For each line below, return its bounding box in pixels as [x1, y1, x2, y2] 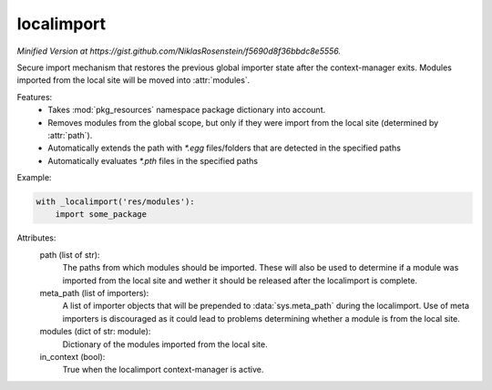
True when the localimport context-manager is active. [62, 364, 264, 375]
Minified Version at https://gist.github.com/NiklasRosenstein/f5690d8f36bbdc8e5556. [16, 46, 342, 56]
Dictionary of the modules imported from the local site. [62, 338, 268, 350]
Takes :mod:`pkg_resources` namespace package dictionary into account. [47, 105, 326, 116]
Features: [16, 91, 53, 102]
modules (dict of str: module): [39, 326, 151, 337]
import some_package [55, 210, 148, 220]
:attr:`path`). [47, 129, 93, 140]
